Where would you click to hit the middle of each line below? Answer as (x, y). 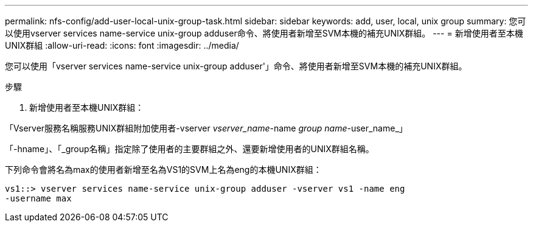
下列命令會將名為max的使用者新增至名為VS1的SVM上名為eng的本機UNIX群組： (163, 169)
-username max (38, 198)
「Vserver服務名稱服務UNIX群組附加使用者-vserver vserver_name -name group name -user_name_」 (206, 128)
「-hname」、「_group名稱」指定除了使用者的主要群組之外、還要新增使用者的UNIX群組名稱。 (190, 149)
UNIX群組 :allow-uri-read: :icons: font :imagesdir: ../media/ (122, 45)
